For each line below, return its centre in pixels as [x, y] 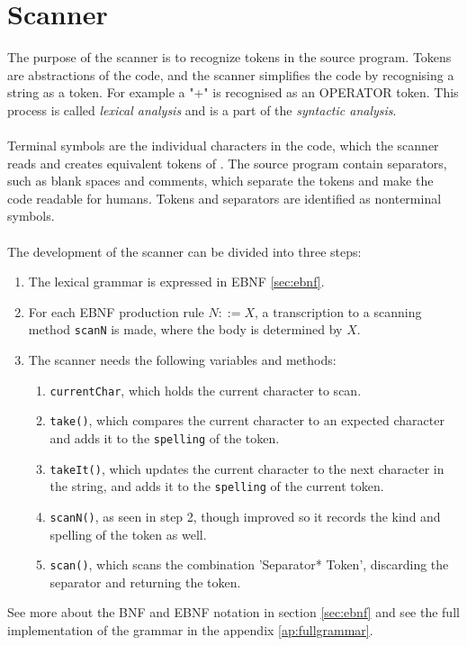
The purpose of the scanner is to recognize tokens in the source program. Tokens [229, 57]
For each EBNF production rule [116, 311]
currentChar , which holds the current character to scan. [206, 390]
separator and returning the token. [145, 582]
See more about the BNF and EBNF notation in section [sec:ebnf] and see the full [233, 612]
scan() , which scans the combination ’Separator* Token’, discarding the [249, 564]
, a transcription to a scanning [338, 311]
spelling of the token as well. [128, 534]
